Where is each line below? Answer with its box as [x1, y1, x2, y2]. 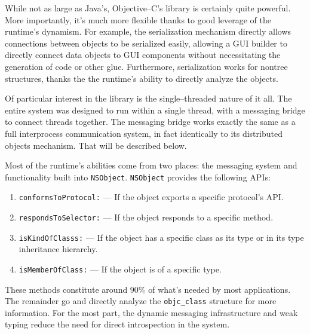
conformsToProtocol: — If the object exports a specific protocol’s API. [19, 191, 284, 203]
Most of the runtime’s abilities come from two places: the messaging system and [5, 159, 297, 171]
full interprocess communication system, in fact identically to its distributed [5, 127, 283, 139]
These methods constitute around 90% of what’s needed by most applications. [5, 283, 291, 295]
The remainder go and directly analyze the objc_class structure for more [5, 295, 277, 307]
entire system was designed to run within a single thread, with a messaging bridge [5, 103, 305, 116]
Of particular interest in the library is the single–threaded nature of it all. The [5, 92, 292, 105]
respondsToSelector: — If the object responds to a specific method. [19, 211, 274, 223]
